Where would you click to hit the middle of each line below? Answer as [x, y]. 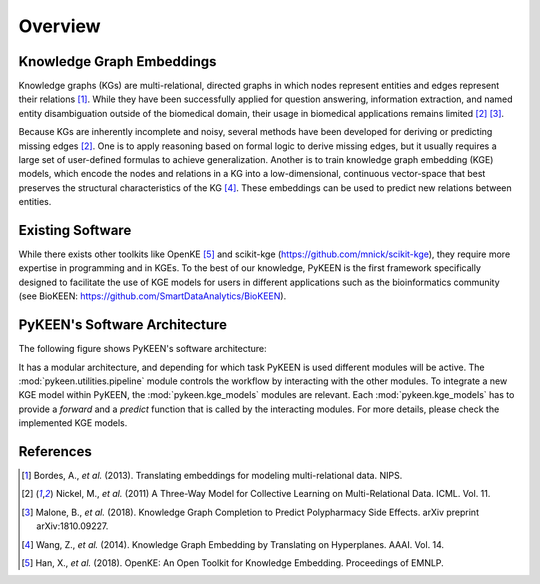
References [55, 451]
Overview [59, 26]
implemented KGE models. [73, 423]
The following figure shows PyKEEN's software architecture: [142, 349]
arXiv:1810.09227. [72, 526]
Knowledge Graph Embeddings [117, 61]
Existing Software [75, 230]
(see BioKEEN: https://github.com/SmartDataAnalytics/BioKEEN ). [152, 296]
